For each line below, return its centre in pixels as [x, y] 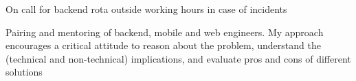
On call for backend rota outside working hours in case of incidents [146, 9]
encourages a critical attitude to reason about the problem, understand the [163, 45]
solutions [24, 72]
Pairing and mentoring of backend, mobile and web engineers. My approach [165, 32]
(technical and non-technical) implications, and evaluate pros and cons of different [178, 58]
